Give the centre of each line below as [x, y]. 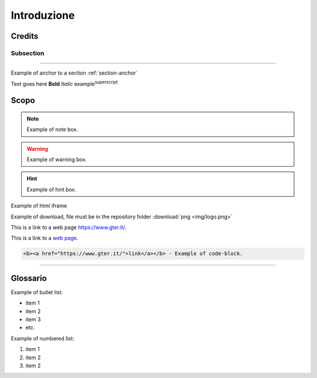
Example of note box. [53, 130]
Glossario [29, 278]
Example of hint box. [51, 189]
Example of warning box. [57, 160]
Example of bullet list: [37, 292]
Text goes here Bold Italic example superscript [64, 83]
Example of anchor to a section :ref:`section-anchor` [74, 73]
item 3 [33, 319]
